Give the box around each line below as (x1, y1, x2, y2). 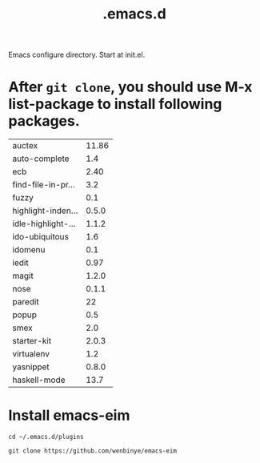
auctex (12, 140, 38, 151)
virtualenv (12, 348, 50, 360)
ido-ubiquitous (12, 231, 70, 243)
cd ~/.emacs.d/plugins (8, 433, 84, 441)
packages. (8, 112, 80, 131)
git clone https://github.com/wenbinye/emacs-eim (8, 447, 178, 455)
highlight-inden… (12, 205, 78, 216)
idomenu (12, 244, 46, 256)
